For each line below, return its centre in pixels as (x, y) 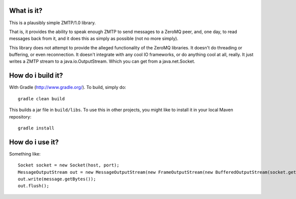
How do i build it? (36, 76)
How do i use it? (34, 142)
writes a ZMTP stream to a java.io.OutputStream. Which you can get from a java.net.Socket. (102, 61)
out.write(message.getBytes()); (57, 179)
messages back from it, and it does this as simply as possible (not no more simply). (94, 39)
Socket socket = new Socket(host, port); (69, 165)
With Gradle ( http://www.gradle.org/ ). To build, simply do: (68, 87)
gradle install (36, 128)
